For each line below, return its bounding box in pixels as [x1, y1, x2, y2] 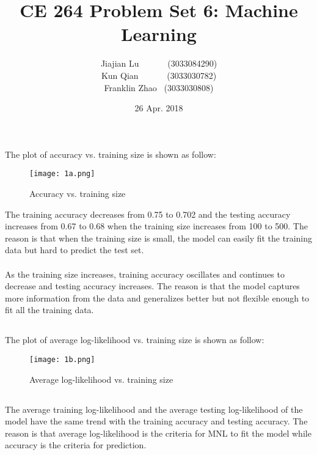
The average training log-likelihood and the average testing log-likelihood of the [5, 402, 303, 415]
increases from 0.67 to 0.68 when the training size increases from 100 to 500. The [5, 220, 308, 232]
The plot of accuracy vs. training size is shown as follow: [5, 147, 216, 160]
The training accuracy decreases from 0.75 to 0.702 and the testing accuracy [5, 207, 291, 220]
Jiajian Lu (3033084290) [100, 57, 217, 70]
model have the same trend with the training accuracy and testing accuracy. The [5, 415, 308, 427]
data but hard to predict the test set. [5, 243, 144, 256]
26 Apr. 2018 [134, 102, 183, 114]
